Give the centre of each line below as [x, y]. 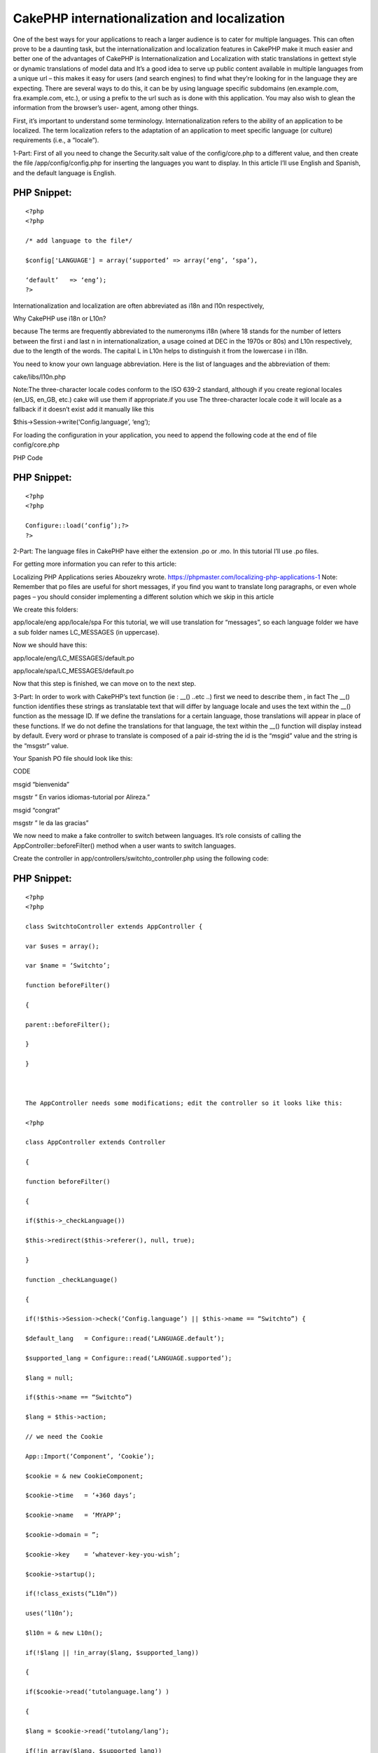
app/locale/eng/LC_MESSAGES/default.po [73, 658]
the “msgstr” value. [41, 745]
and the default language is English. [64, 172]
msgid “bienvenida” [41, 784]
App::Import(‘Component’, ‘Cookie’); [90, 1456]
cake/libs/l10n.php [40, 377]
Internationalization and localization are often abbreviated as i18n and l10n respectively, [139, 306]
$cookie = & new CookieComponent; [84, 1476]
